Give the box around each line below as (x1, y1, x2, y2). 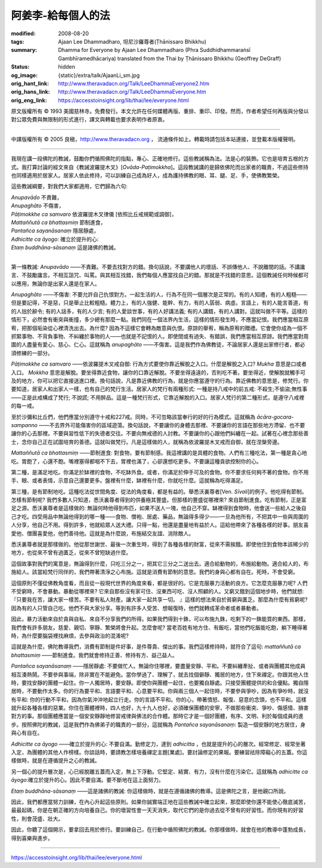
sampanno (11, 421, 38, 428)
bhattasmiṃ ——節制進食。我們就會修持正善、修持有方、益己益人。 (11, 651, 178, 658)
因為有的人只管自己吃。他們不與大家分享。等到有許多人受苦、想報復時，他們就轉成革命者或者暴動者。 (11, 604, 262, 612)
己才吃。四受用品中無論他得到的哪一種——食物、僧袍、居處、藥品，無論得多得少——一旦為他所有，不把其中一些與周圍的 (11, 513, 309, 520)
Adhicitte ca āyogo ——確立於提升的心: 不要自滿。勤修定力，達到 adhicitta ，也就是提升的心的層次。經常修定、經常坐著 (11, 740, 306, 747)
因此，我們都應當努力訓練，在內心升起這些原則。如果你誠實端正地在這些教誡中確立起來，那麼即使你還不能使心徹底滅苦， (11, 798, 309, 805)
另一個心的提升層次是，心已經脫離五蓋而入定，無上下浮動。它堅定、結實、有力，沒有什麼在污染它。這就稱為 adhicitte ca (11, 768, 308, 775)
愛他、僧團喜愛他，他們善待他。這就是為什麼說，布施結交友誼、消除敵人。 (11, 529, 194, 537)
